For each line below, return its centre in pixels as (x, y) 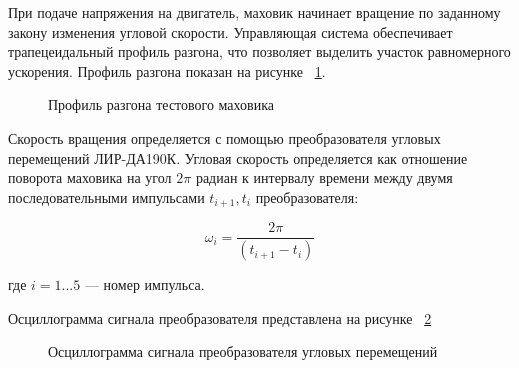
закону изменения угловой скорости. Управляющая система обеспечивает (230, 31)
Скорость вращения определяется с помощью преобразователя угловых (224, 137)
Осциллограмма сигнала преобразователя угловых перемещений (243, 351)
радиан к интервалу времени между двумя (324, 177)
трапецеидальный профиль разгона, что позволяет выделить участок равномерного (259, 51)
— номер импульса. (144, 284)
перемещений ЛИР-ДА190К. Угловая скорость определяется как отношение (238, 157)
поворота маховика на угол (90, 177)
